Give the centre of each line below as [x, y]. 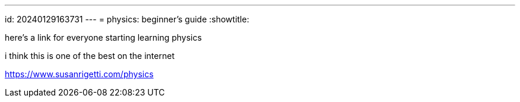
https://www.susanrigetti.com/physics [79, 74]
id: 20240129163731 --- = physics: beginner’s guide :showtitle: [127, 19]
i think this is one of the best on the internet [90, 56]
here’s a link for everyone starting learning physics [103, 37]
